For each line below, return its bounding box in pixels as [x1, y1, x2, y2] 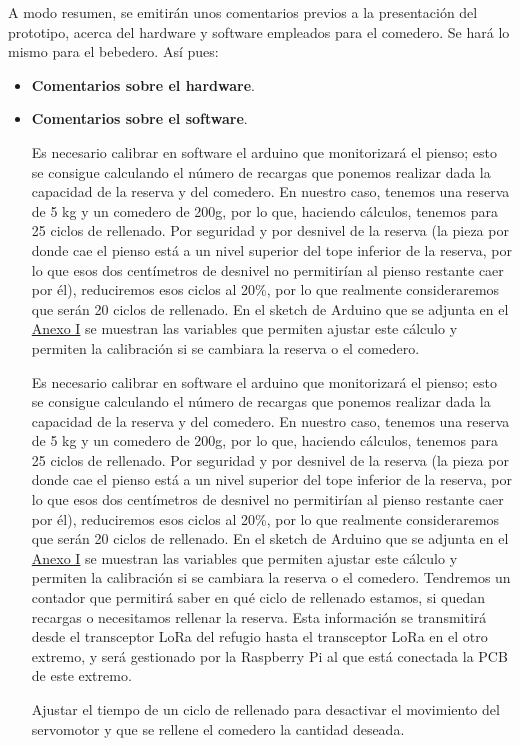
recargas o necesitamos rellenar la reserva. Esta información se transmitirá [31, 606, 487, 627]
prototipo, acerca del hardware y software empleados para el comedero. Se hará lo [8, 21, 510, 42]
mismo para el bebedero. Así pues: [8, 41, 219, 62]
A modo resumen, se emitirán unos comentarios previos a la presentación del [8, 2, 478, 22]
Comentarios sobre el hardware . [31, 74, 255, 95]
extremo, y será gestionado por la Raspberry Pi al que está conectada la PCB [31, 645, 508, 666]
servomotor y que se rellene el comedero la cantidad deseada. [31, 718, 405, 739]
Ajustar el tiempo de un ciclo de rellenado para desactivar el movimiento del [31, 699, 500, 719]
